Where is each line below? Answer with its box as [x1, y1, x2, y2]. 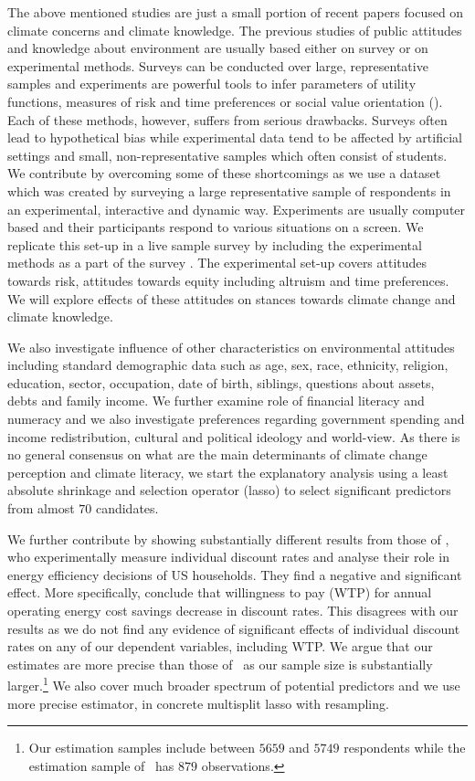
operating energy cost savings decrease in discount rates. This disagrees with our [7, 601, 459, 619]
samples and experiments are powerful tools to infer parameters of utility [7, 74, 417, 93]
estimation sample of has [28, 755, 174, 775]
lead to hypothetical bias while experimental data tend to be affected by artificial [7, 128, 462, 147]
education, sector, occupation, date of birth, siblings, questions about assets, [7, 373, 435, 392]
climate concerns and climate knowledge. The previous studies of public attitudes [7, 20, 462, 39]
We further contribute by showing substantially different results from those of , [7, 529, 449, 548]
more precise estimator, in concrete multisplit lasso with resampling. [7, 693, 389, 712]
